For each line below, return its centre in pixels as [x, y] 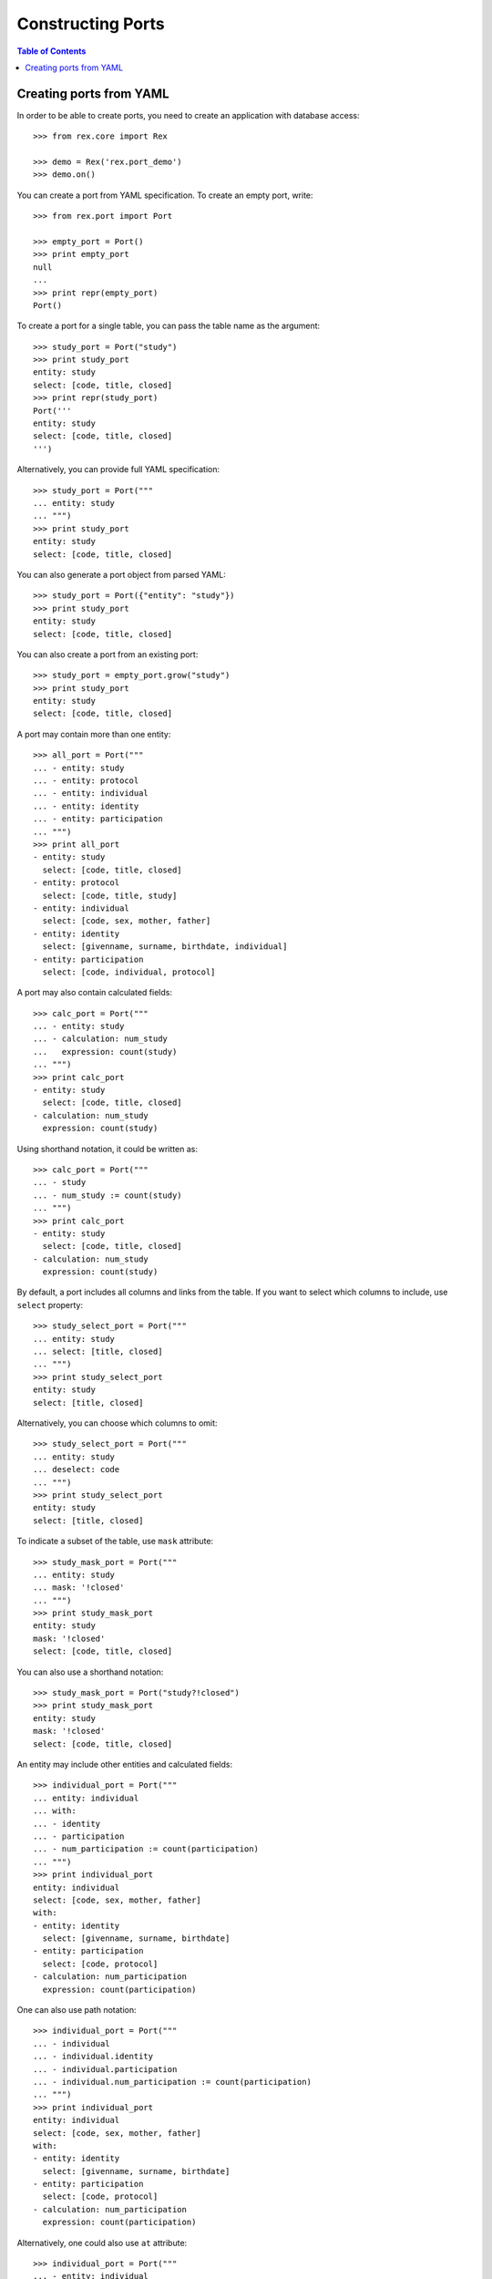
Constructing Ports [91, 24]
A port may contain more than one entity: [94, 734]
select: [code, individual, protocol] [129, 972]
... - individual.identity [93, 2057]
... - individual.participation [105, 2069]
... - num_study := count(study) [108, 1195]
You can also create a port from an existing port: [108, 654]
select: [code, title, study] [110, 895]
